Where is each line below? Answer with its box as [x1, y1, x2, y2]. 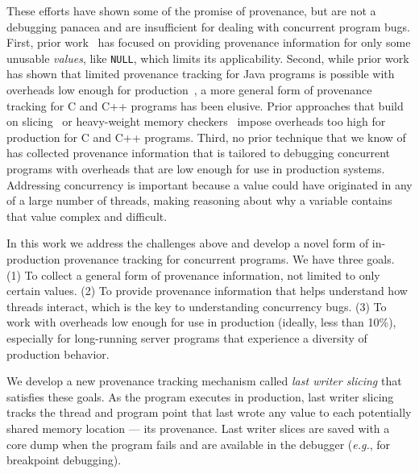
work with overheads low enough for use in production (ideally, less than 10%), [6, 314, 396, 331]
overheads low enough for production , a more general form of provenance [6, 81, 372, 98]
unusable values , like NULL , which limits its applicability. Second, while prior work [6, 49, 409, 66]
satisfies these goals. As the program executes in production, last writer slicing [6, 388, 394, 405]
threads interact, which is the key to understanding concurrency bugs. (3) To [6, 297, 387, 314]
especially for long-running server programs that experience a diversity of [6, 329, 367, 346]
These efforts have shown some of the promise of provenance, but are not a [6, 2, 376, 19]
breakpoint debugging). [6, 451, 122, 468]
